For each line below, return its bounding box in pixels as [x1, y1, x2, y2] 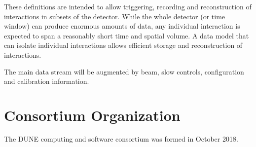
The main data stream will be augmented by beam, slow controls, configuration [4, 66, 244, 76]
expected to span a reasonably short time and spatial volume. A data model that [4, 30, 249, 40]
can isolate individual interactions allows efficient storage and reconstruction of [4, 40, 243, 50]
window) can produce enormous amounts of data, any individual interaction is [4, 21, 240, 31]
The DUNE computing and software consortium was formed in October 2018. [4, 133, 238, 144]
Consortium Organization [4, 105, 181, 125]
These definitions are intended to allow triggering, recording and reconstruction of [4, 1, 252, 11]
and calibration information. [4, 76, 89, 86]
